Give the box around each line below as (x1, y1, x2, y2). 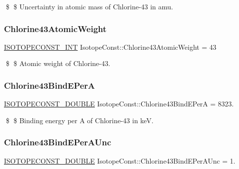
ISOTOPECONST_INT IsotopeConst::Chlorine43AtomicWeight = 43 (4, 41, 216, 52)
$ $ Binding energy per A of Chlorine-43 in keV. (5, 115, 154, 125)
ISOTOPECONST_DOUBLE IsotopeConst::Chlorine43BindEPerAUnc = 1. (4, 155, 236, 166)
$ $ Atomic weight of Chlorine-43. (5, 58, 111, 68)
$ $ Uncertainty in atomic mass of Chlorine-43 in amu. (5, 1, 173, 11)
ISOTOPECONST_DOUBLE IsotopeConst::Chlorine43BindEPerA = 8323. (4, 99, 234, 109)
